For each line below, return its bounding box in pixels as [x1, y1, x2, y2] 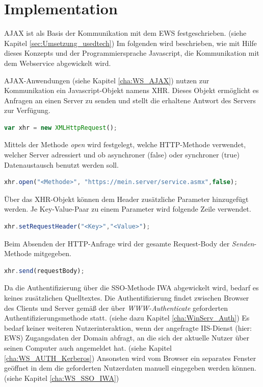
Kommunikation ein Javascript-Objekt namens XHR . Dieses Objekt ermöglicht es [4, 85, 259, 96]
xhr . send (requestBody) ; [4, 267, 85, 275]
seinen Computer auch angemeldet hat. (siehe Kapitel [4, 342, 172, 353]
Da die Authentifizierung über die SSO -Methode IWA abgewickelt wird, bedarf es [4, 282, 259, 293]
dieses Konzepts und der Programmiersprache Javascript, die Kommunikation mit [4, 48, 259, 58]
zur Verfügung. [4, 105, 50, 116]
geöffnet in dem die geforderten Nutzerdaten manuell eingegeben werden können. [4, 362, 256, 373]
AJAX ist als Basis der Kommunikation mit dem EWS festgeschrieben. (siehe [4, 28, 247, 38]
